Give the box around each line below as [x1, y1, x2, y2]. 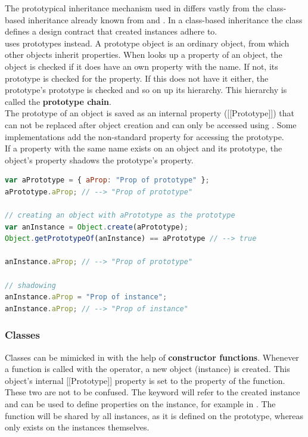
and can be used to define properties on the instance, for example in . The [5, 398, 276, 410]
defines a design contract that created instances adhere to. [5, 25, 217, 38]
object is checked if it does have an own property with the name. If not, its [5, 60, 278, 72]
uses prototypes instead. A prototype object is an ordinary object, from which [5, 36, 290, 49]
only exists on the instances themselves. [5, 421, 150, 433]
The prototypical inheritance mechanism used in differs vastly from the [5, 2, 264, 14]
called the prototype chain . [5, 95, 111, 107]
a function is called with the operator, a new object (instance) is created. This [5, 362, 290, 375]
